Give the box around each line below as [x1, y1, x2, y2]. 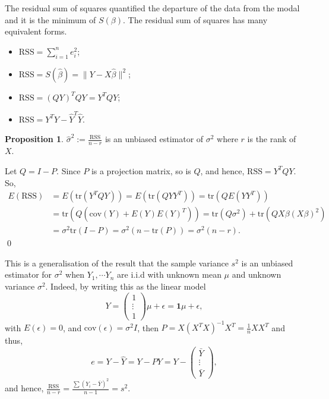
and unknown [232, 268, 281, 281]
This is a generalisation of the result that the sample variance [5, 256, 229, 269]
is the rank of [247, 133, 296, 145]
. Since [56, 164, 81, 177]
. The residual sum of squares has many [122, 13, 268, 26]
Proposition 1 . [5, 133, 64, 145]
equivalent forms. [5, 25, 67, 37]
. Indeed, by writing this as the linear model [45, 280, 206, 293]
